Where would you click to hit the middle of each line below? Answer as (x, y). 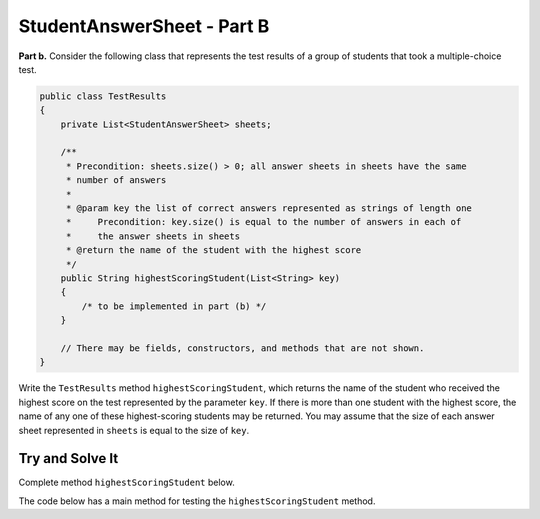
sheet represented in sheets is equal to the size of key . (134, 430)
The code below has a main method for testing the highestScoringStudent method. (197, 501)
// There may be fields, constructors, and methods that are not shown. (242, 348)
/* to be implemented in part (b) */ (174, 306)
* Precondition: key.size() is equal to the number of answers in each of (263, 222)
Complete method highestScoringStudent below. (126, 482)
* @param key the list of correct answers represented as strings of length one (268, 208)
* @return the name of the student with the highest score (213, 250)
